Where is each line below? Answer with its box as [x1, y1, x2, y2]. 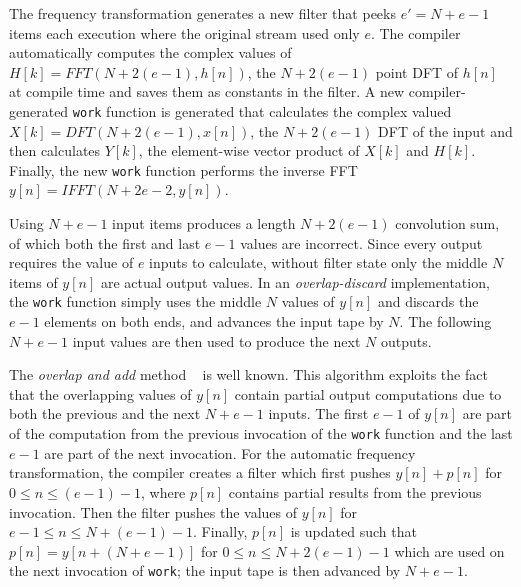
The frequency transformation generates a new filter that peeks [9, 3, 396, 23]
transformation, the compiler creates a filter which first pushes [9, 462, 391, 483]
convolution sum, [395, 213, 500, 234]
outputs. [380, 330, 432, 351]
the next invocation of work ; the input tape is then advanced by [9, 560, 401, 581]
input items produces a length [112, 213, 296, 234]
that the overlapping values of [9, 383, 192, 404]
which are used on [394, 540, 505, 561]
